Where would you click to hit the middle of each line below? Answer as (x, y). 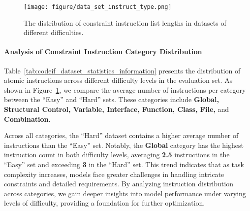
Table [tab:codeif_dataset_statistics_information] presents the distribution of (122, 70)
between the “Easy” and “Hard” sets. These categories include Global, (111, 99)
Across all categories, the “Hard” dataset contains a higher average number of (121, 135)
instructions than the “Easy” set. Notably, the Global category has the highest (124, 145)
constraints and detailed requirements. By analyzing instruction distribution (119, 184)
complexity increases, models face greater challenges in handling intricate (114, 174)
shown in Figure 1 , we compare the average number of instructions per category (125, 89)
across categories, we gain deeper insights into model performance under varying (125, 193)
